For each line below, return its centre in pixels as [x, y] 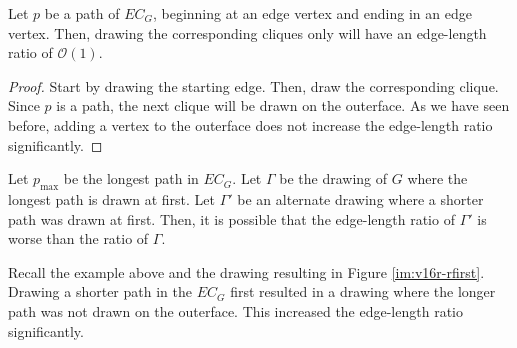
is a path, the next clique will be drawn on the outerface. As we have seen [283, 105]
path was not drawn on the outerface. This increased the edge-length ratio [235, 310]
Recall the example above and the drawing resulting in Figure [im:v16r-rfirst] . [246, 271]
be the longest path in [131, 178]
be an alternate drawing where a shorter [360, 198]
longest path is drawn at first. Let [112, 198]
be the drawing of [333, 178]
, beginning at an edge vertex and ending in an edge [312, 13]
